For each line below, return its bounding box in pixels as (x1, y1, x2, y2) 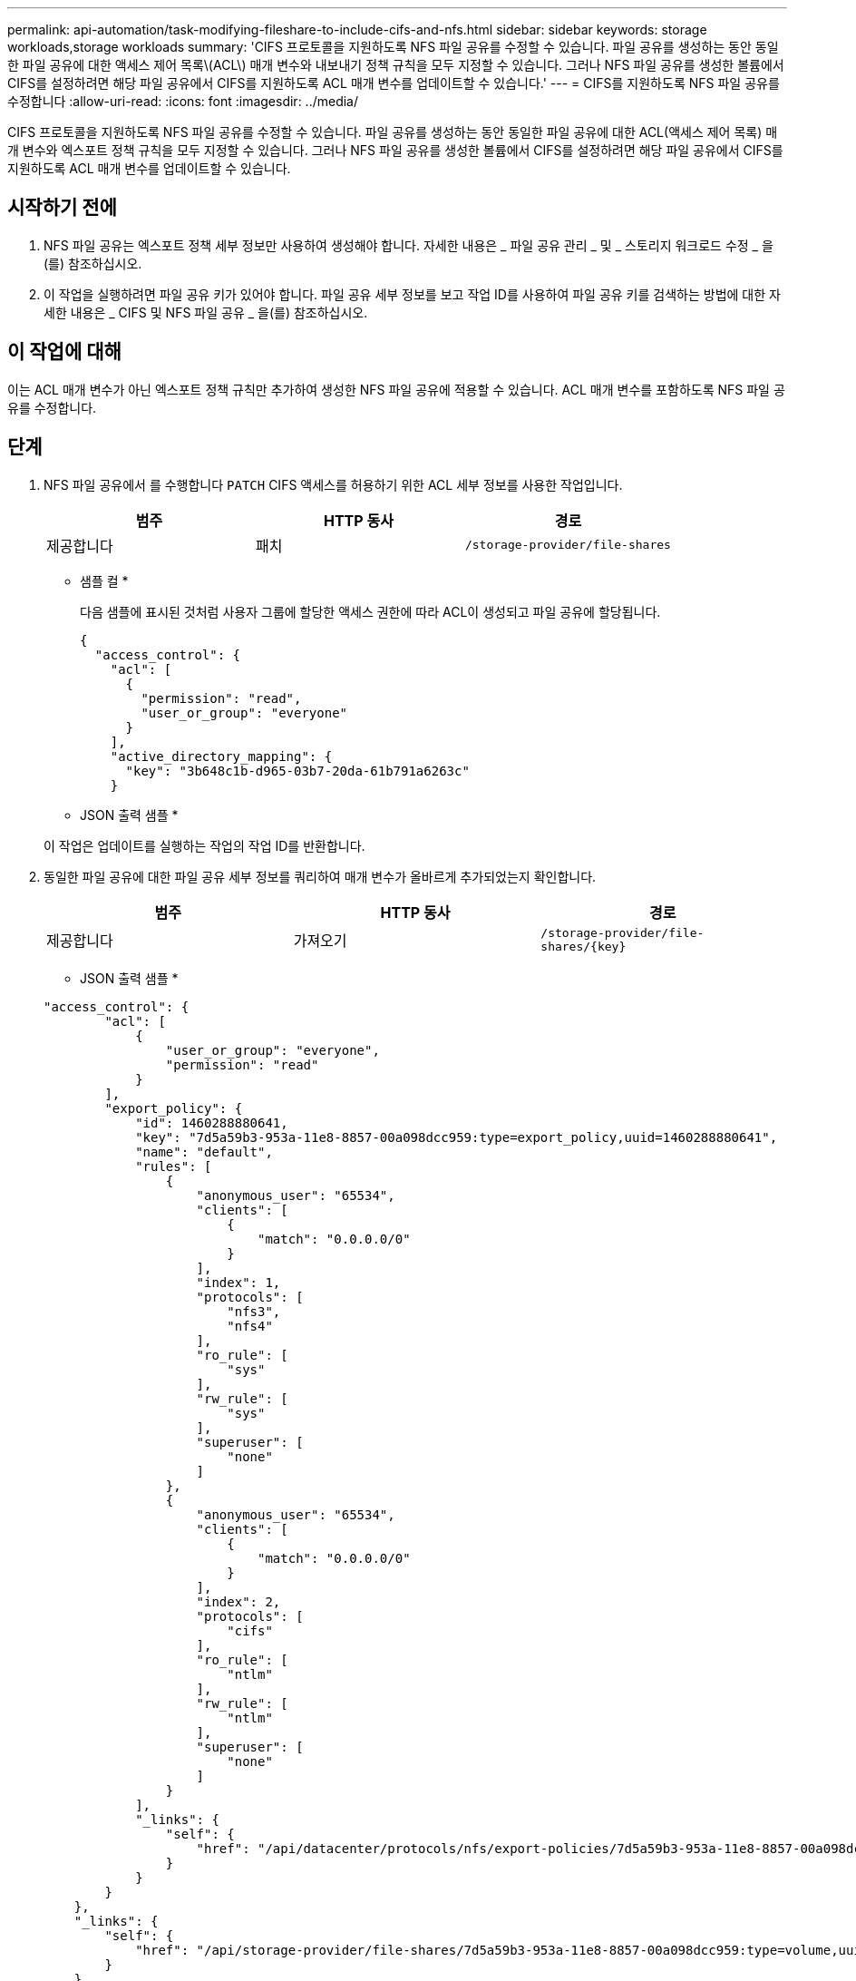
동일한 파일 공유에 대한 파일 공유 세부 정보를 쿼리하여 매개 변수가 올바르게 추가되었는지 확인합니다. (44, 868, 597, 884)
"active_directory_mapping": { (110, 748, 333, 764)
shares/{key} (540, 939, 627, 953)
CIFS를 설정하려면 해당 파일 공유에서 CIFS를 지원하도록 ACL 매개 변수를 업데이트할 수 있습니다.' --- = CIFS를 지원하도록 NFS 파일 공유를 (7, 75, 780, 91)
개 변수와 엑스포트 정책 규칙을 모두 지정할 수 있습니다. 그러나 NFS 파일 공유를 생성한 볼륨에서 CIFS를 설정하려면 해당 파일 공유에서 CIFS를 (7, 142, 783, 158)
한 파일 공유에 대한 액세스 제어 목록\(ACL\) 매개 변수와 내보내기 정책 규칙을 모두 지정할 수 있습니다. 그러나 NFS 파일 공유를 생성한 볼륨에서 (7, 57, 784, 73)
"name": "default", (135, 1144, 273, 1159)
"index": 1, (196, 1274, 281, 1290)
